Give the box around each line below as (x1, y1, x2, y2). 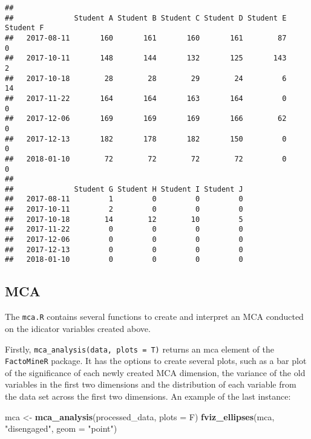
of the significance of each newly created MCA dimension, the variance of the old (5, 366, 306, 379)
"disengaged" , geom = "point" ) (5, 422, 117, 435)
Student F (5, 24, 44, 33)
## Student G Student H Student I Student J (5, 184, 243, 193)
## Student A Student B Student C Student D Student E (5, 13, 287, 22)
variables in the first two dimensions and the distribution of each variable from (5, 378, 296, 391)
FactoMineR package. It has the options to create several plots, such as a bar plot (5, 354, 307, 367)
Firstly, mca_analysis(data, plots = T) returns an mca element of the (5, 342, 274, 355)
